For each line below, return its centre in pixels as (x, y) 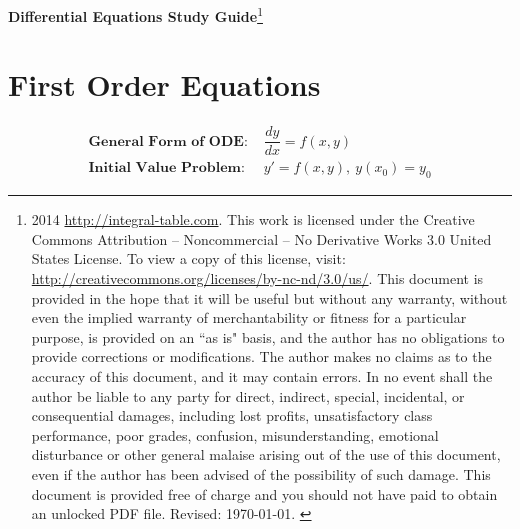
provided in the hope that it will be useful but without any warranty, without (269, 297)
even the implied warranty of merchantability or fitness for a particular (249, 317)
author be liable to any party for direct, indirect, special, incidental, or (248, 395)
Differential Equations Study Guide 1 (135, 14)
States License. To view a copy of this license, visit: (188, 258)
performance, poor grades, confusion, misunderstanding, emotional (235, 434)
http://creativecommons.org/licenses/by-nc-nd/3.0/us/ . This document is (257, 278)
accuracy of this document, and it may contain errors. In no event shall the (262, 376)
